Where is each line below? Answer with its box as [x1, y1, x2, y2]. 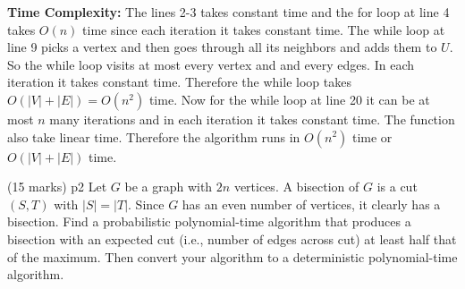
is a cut [376, 177, 418, 196]
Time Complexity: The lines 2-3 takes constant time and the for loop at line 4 [7, 3, 450, 21]
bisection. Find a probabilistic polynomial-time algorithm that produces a [7, 212, 411, 231]
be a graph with [124, 177, 213, 196]
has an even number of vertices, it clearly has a [182, 194, 441, 213]
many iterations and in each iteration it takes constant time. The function [49, 109, 455, 128]
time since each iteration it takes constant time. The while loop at [82, 20, 445, 38]
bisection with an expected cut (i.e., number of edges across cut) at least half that [7, 229, 457, 248]
